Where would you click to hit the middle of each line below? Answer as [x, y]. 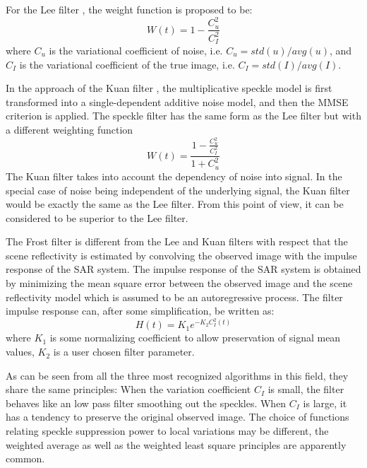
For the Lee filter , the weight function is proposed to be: [129, 9]
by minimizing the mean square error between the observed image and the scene [179, 283]
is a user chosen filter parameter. [124, 352]
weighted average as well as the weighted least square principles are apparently [176, 444]
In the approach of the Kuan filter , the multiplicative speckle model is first [169, 88]
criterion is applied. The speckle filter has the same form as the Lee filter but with [183, 116]
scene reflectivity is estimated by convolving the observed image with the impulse [181, 255]
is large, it [325, 403]
